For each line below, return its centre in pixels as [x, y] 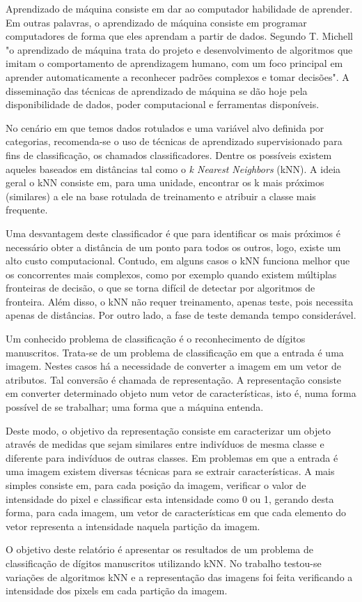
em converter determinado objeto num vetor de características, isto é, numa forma [181, 393]
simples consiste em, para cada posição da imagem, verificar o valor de [156, 485]
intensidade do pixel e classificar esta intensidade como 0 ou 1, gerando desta [170, 498]
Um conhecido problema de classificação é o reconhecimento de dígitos [156, 339]
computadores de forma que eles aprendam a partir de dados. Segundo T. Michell [179, 36]
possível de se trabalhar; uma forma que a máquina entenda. [135, 407]
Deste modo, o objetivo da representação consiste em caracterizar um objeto [168, 430]
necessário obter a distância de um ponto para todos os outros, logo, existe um [173, 247]
